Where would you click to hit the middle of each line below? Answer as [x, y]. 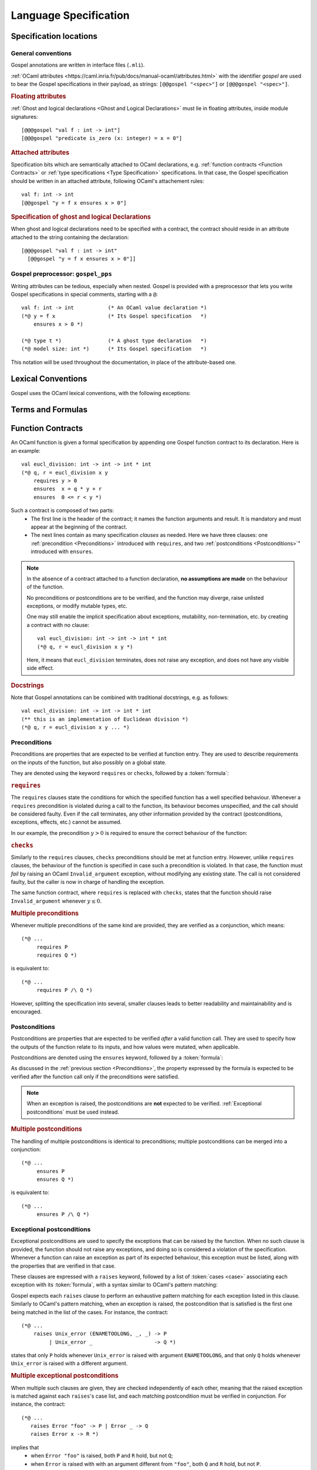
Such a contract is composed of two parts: [63, 510]
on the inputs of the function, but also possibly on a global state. [89, 762]
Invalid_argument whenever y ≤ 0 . [56, 901]
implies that [25, 1447]
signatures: [24, 116]
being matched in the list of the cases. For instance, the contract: [90, 1312]
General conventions [41, 53]
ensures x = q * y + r [68, 489]
